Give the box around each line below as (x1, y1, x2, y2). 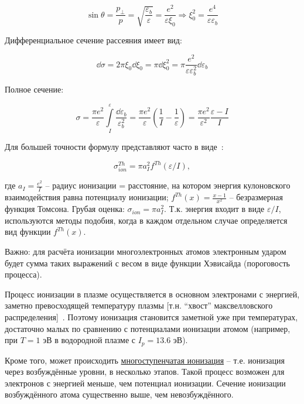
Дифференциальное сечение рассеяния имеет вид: (5, 34, 182, 46)
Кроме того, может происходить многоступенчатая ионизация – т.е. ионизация (5, 354, 285, 366)
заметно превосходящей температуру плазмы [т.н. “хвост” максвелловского (5, 299, 273, 311)
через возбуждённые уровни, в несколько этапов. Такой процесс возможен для (5, 365, 285, 378)
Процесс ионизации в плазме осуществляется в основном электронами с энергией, (5, 287, 300, 300)
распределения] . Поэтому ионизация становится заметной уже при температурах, (5, 310, 298, 323)
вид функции (5, 225, 51, 238)
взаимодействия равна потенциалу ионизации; (5, 191, 169, 203)
